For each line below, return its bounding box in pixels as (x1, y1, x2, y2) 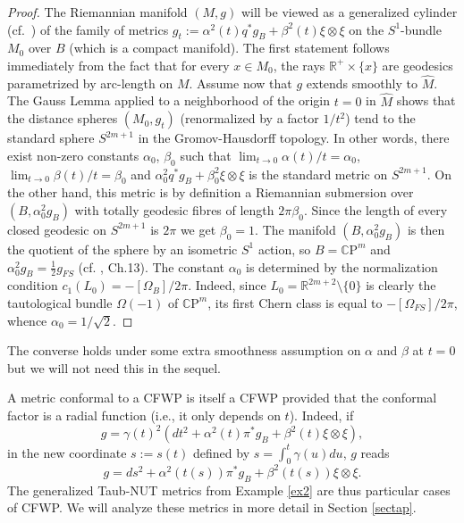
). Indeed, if (289, 405, 354, 424)
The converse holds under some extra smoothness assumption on (7, 341, 361, 360)
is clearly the (366, 276, 436, 295)
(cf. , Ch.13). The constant (78, 257, 225, 276)
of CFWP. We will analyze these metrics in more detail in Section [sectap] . (7, 498, 417, 517)
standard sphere (7, 129, 95, 147)
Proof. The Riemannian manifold (7, 3, 188, 21)
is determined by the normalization (245, 257, 438, 276)
